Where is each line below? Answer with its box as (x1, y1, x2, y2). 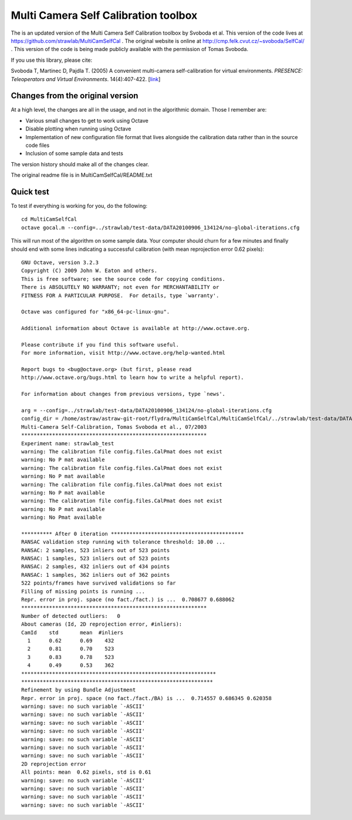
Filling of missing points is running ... (21, 588, 145, 594)
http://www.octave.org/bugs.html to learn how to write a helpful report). (21, 374, 244, 381)
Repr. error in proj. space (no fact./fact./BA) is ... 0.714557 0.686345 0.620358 (21, 695, 272, 701)
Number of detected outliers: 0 (21, 613, 120, 619)
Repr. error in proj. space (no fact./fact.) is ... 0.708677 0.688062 (21, 596, 235, 603)
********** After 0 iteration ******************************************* (21, 530, 244, 537)
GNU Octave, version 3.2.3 (21, 259, 99, 266)
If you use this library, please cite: (11, 56, 93, 63)
